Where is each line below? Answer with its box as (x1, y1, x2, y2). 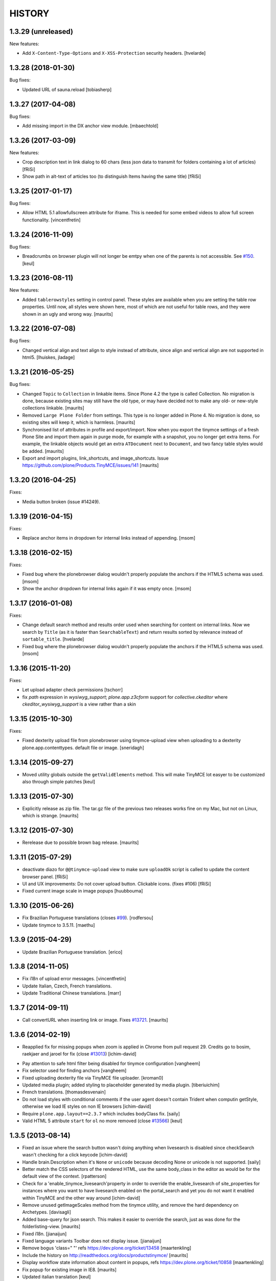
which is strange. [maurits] (22, 813, 79, 819)
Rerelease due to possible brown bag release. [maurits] (22, 839, 139, 845)
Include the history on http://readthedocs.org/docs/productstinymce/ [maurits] (22, 1252, 189, 1258)
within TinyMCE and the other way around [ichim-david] (22, 1194, 141, 1201)
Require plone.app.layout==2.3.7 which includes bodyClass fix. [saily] (22, 1110, 180, 1117)
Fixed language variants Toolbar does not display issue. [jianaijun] (22, 1237, 162, 1244)
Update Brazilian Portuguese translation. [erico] (22, 948, 123, 955)
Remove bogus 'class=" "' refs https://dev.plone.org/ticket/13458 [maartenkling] (22, 1245, 192, 1251)
